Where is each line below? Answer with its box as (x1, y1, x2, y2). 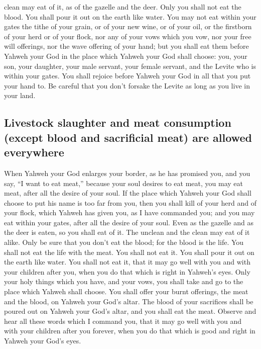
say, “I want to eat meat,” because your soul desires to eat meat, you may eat (4, 178, 243, 188)
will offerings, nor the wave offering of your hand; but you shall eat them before (4, 41, 249, 51)
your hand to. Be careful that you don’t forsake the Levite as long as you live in (4, 80, 250, 91)
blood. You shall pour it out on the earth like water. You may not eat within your (4, 11, 256, 22)
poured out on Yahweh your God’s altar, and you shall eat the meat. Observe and (4, 306, 256, 316)
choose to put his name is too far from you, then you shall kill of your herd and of (4, 197, 256, 208)
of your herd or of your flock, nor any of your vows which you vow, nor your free (4, 31, 251, 41)
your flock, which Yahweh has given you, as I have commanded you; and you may (4, 207, 255, 218)
